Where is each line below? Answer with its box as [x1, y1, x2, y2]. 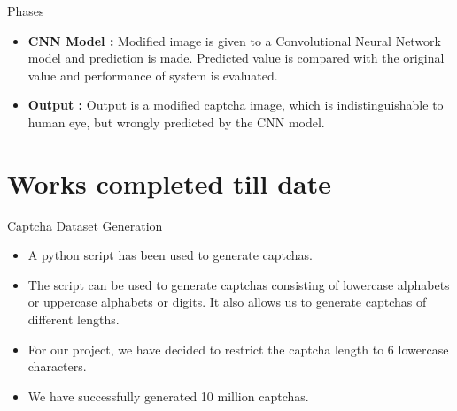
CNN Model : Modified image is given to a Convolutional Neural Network [27, 31, 442, 49]
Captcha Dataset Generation [7, 216, 163, 234]
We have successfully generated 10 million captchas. [27, 386, 309, 405]
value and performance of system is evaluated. [27, 65, 278, 84]
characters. [27, 357, 87, 376]
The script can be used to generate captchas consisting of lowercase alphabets [27, 275, 450, 293]
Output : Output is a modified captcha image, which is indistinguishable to [27, 95, 444, 114]
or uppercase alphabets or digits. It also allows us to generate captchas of [27, 293, 427, 311]
